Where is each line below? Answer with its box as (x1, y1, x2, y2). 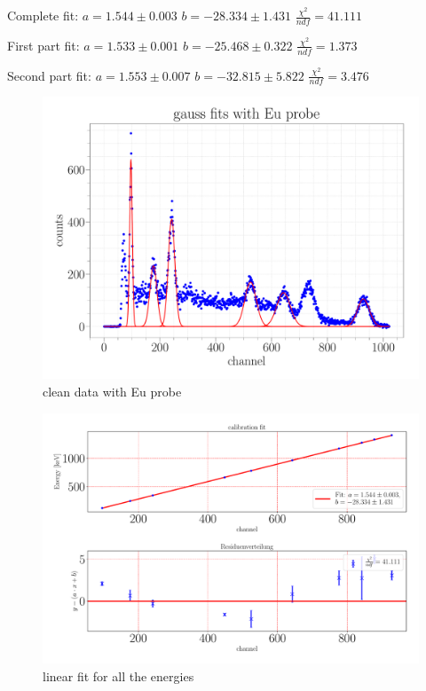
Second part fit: (7, 66, 91, 84)
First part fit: (7, 35, 80, 54)
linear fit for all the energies (43, 666, 194, 685)
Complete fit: (7, 6, 79, 24)
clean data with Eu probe (43, 382, 182, 401)
